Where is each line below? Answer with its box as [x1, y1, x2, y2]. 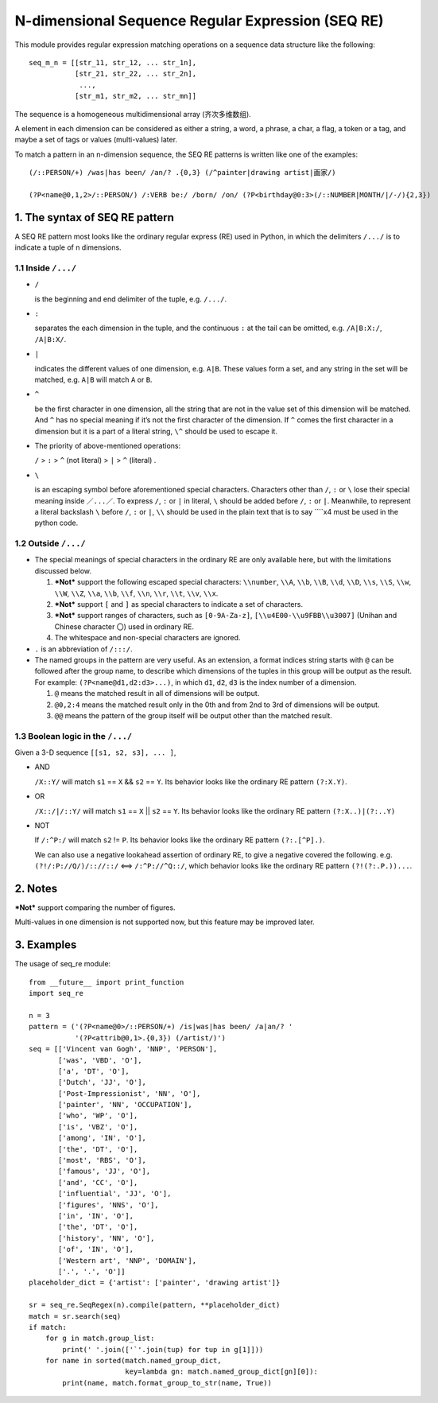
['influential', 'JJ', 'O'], [58, 1189, 172, 1199]
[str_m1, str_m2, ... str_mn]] [74, 91, 197, 101]
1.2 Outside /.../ [14, 538, 87, 549]
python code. [34, 518, 79, 528]
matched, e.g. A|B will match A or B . [34, 375, 153, 385]
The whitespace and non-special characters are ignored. [54, 633, 241, 643]
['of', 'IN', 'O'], [58, 1245, 134, 1254]
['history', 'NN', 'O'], [58, 1234, 155, 1242]
